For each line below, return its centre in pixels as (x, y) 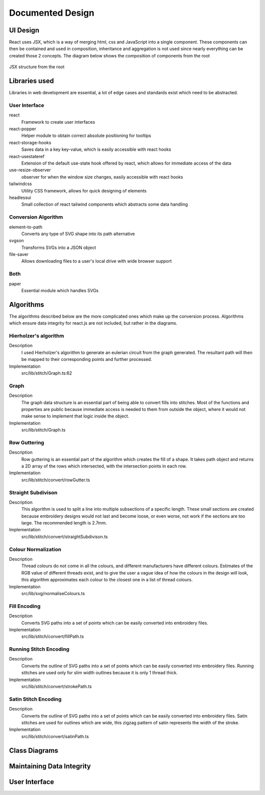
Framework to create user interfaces (58, 122)
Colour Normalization (35, 549)
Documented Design (52, 13)
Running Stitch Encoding (39, 649)
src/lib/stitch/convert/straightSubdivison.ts (65, 536)
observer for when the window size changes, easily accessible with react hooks (102, 177)
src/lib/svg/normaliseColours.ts (53, 593)
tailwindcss (20, 184)
